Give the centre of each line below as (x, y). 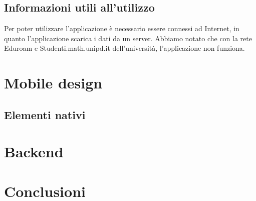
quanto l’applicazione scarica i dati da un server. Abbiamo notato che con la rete (128, 38)
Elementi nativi (45, 114)
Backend (34, 152)
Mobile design (53, 83)
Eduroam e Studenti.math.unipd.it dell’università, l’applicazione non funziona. (124, 48)
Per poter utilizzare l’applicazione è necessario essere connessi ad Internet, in (122, 28)
